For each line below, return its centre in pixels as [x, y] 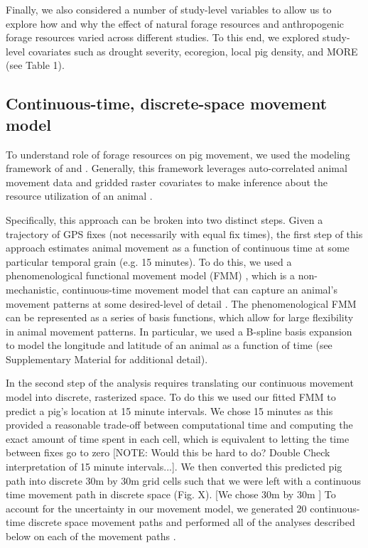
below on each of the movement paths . [91, 536]
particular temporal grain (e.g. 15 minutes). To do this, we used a [149, 261]
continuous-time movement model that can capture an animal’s [200, 289]
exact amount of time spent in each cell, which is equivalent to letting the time [178, 438]
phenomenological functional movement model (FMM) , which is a [151, 275]
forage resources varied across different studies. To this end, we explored [163, 37]
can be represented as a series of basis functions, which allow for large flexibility [180, 317]
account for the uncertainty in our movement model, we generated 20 [156, 508]
